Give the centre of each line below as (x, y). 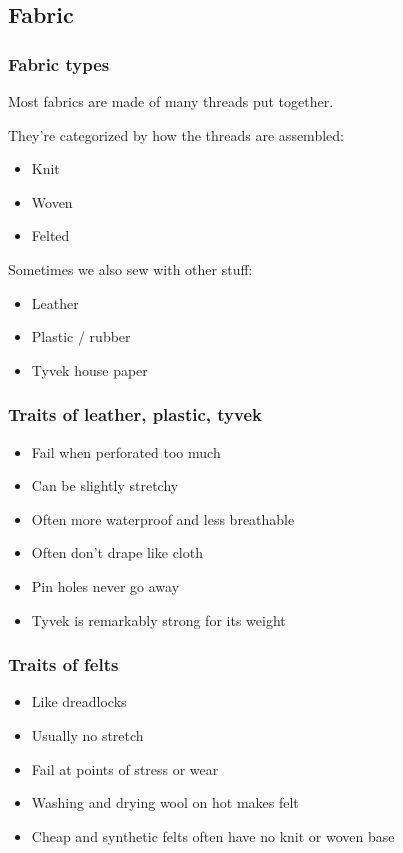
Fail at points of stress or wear (125, 768)
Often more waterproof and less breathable (163, 518)
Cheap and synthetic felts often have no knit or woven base (213, 835)
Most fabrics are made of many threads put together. (171, 101)
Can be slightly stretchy (105, 485)
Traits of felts (63, 664)
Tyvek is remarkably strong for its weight (158, 619)
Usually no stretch (87, 734)
